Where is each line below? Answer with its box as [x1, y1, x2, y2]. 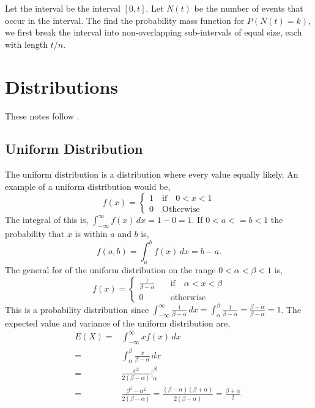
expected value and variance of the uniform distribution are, [5, 317, 231, 330]
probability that [5, 227, 65, 240]
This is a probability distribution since [5, 303, 149, 315]
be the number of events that [194, 2, 303, 14]
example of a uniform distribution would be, [5, 179, 171, 192]
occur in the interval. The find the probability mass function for [5, 13, 245, 26]
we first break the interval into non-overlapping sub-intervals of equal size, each [5, 26, 302, 39]
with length [5, 37, 48, 50]
